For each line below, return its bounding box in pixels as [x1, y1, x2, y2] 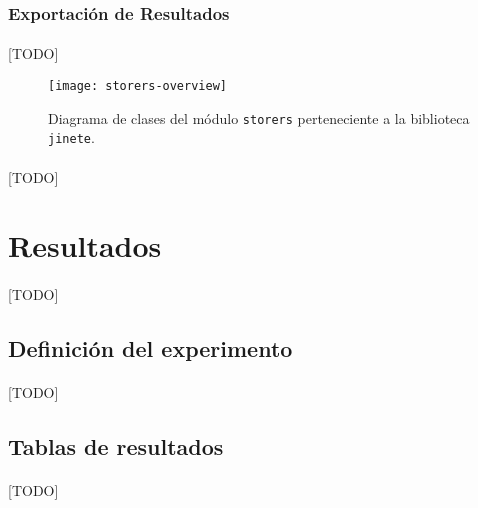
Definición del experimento [8, 333, 293, 364]
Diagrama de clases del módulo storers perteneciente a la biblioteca [48, 107, 470, 128]
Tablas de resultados [8, 431, 224, 462]
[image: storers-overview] [48, 79, 227, 94]
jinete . [48, 127, 95, 148]
